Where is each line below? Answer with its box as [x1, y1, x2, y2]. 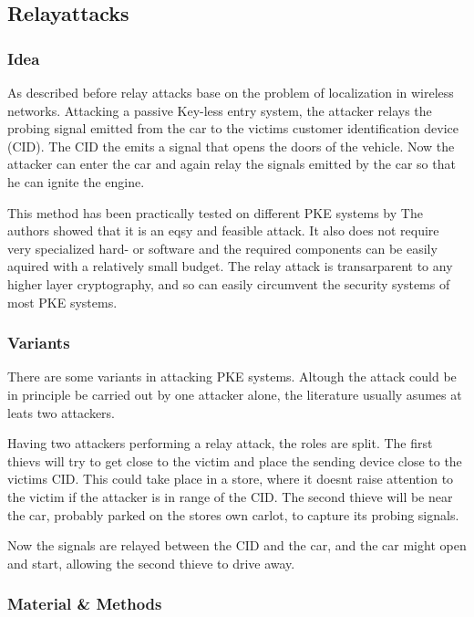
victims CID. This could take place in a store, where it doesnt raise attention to [7, 469, 454, 488]
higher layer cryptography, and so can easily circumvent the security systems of [7, 274, 450, 293]
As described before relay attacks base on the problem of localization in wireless [7, 83, 454, 101]
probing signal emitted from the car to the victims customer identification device [7, 119, 459, 138]
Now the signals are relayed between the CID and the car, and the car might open [7, 536, 467, 555]
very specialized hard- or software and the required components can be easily [7, 238, 438, 257]
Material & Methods [7, 592, 162, 615]
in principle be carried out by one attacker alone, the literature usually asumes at [7, 384, 462, 403]
